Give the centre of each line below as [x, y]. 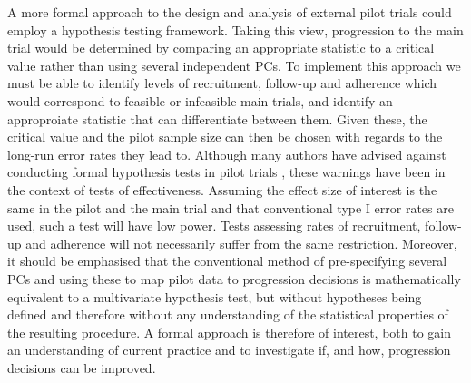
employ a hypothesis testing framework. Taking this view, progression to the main [235, 29]
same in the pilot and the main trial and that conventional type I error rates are [231, 207]
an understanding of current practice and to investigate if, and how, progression [229, 350]
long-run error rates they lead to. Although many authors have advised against [227, 154]
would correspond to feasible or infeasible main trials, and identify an [200, 100]
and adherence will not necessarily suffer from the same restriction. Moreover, [241, 243]
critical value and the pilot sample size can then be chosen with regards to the [225, 137]
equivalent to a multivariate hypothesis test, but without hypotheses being [215, 296]
